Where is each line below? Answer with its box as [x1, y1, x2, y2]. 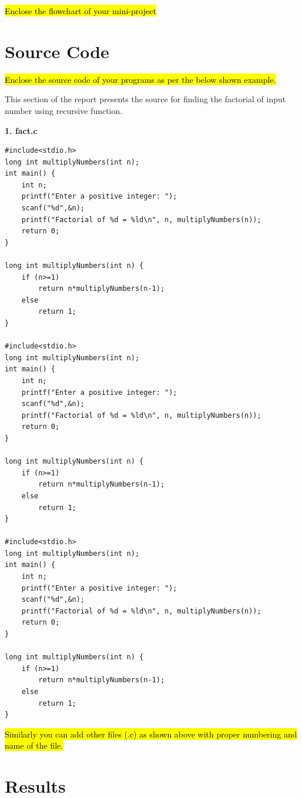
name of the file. [5, 739, 63, 752]
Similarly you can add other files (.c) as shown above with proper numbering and [5, 727, 297, 740]
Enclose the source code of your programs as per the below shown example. [5, 73, 276, 85]
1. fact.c [5, 124, 38, 136]
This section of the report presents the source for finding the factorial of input [5, 93, 286, 105]
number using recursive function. [5, 104, 123, 116]
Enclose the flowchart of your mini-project [5, 5, 156, 16]
